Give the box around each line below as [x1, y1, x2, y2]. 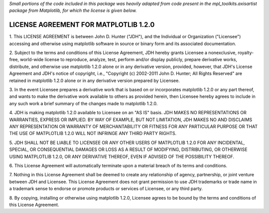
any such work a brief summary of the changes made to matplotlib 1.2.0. [9, 100, 158, 106]
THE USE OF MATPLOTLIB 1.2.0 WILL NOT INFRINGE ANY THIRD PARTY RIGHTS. [9, 131, 177, 137]
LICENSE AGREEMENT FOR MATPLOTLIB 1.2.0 [9, 20, 155, 29]
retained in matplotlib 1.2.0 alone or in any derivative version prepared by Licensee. [9, 77, 180, 83]
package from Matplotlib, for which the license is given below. [9, 7, 137, 13]
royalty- [237, 50, 254, 56]
